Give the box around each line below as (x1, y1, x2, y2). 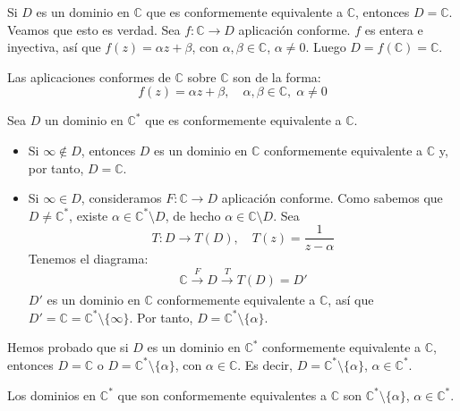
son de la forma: (233, 67, 321, 86)
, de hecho (165, 205, 221, 224)
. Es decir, (237, 355, 294, 373)
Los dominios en (7, 385, 97, 404)
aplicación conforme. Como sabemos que (221, 189, 443, 207)
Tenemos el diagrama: (28, 249, 149, 268)
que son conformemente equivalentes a (117, 385, 327, 404)
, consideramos (81, 189, 162, 207)
